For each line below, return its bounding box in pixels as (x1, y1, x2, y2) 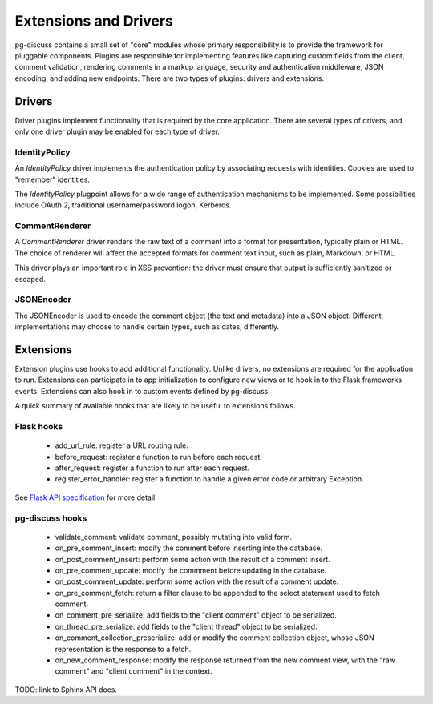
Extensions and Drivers (14, 12, 174, 30)
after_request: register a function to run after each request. (55, 463, 250, 473)
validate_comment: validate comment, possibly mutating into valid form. (55, 532, 293, 541)
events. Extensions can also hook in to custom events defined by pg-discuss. (14, 386, 270, 396)
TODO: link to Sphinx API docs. (14, 685, 118, 694)
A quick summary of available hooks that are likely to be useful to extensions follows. (14, 401, 296, 411)
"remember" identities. (14, 175, 90, 184)
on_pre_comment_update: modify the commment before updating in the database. (55, 565, 327, 575)
